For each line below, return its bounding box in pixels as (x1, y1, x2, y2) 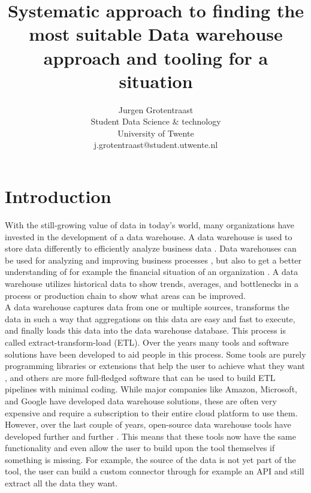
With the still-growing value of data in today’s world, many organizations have (5, 219, 294, 231)
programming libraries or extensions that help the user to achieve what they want (5, 359, 306, 372)
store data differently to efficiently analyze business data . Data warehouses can (5, 242, 297, 255)
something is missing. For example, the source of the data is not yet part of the (5, 453, 296, 465)
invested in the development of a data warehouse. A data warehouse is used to (5, 230, 292, 243)
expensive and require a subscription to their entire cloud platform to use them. (5, 406, 298, 419)
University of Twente (117, 126, 194, 139)
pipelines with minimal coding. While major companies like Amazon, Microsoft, (5, 383, 297, 395)
